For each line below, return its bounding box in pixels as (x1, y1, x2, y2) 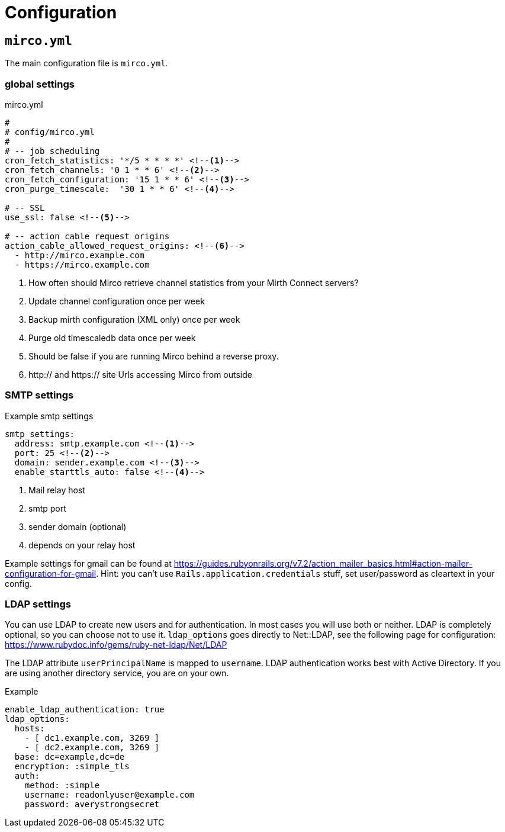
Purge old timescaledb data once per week (28, 332, 196, 343)
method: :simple (24, 780, 100, 791)
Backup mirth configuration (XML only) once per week (28, 314, 240, 325)
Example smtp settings (5, 410, 94, 421)
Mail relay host (28, 484, 85, 495)
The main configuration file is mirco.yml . (5, 58, 168, 69)
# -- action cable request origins (5, 231, 170, 241)
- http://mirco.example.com (14, 250, 145, 260)
